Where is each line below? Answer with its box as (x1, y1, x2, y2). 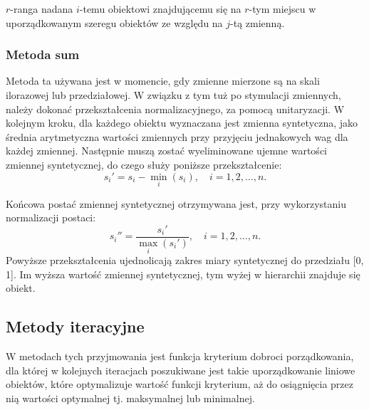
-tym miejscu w (249, 1, 316, 16)
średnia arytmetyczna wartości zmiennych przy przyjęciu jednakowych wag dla (6, 129, 348, 144)
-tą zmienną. (230, 15, 285, 30)
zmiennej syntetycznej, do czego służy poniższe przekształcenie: (6, 157, 282, 172)
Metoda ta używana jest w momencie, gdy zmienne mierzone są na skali (6, 73, 320, 88)
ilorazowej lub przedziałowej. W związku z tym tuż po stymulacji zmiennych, (6, 88, 341, 102)
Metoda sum (6, 46, 80, 63)
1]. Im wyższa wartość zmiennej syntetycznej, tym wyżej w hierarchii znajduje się (6, 266, 360, 281)
